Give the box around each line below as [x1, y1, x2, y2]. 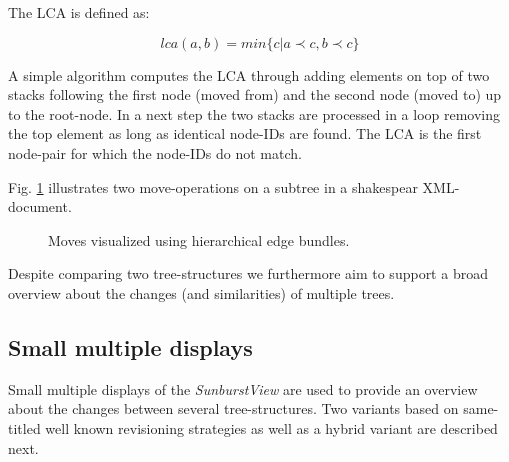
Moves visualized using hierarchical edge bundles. [48, 229, 350, 250]
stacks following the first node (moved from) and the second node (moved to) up [8, 84, 502, 105]
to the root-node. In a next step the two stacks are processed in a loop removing [8, 103, 501, 124]
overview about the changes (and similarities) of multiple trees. [8, 282, 395, 303]
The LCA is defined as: [8, 2, 150, 22]
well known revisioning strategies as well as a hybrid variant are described [45, 417, 498, 438]
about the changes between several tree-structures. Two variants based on [8, 398, 459, 419]
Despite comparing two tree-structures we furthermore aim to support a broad [8, 263, 488, 284]
